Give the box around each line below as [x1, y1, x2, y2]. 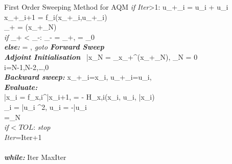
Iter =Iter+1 [4, 131, 42, 142]
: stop [33, 122, 51, 132]
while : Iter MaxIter [4, 151, 66, 162]
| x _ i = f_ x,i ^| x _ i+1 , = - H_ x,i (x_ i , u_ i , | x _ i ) [4, 91, 155, 102]
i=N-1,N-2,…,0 [4, 61, 49, 72]
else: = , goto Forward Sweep [4, 41, 104, 52]
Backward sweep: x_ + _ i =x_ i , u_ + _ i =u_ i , [4, 72, 152, 82]
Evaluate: [4, 81, 38, 92]
